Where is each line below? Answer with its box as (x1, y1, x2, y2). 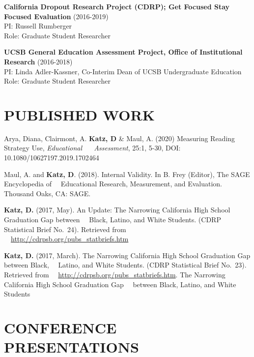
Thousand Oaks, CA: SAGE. (4, 188, 91, 198)
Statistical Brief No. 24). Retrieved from (4, 224, 126, 234)
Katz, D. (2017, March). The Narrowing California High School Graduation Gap (4, 250, 251, 260)
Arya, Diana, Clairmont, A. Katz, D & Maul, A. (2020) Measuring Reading (4, 133, 235, 143)
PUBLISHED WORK (4, 104, 155, 124)
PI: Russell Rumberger (4, 21, 72, 31)
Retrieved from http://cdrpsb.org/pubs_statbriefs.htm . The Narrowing (4, 269, 226, 279)
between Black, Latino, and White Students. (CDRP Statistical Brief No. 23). (4, 260, 247, 270)
